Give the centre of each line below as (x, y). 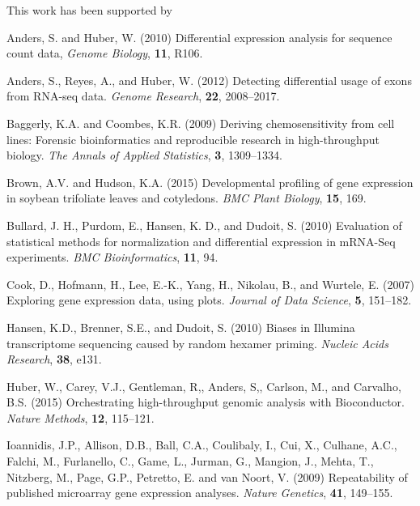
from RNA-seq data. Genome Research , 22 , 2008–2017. (143, 96)
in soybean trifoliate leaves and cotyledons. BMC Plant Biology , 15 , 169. (187, 198)
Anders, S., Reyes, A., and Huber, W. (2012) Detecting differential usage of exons (209, 80)
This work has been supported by (89, 10)
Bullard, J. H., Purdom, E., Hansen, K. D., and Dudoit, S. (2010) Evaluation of (204, 225)
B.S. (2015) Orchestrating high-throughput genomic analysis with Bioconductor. (206, 402)
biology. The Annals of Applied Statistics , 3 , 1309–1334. (144, 155)
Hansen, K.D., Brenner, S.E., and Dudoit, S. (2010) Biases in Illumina (181, 327)
